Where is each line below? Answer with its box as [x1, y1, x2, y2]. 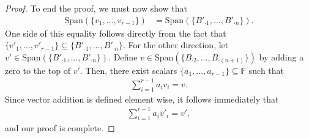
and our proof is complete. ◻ [5, 121, 115, 134]
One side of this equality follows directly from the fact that [5, 26, 226, 39]
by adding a [259, 50, 304, 63]
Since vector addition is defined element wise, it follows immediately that [5, 92, 279, 105]
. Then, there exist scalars [80, 64, 177, 76]
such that [248, 64, 285, 76]
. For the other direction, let [123, 38, 229, 51]
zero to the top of [5, 64, 70, 76]
